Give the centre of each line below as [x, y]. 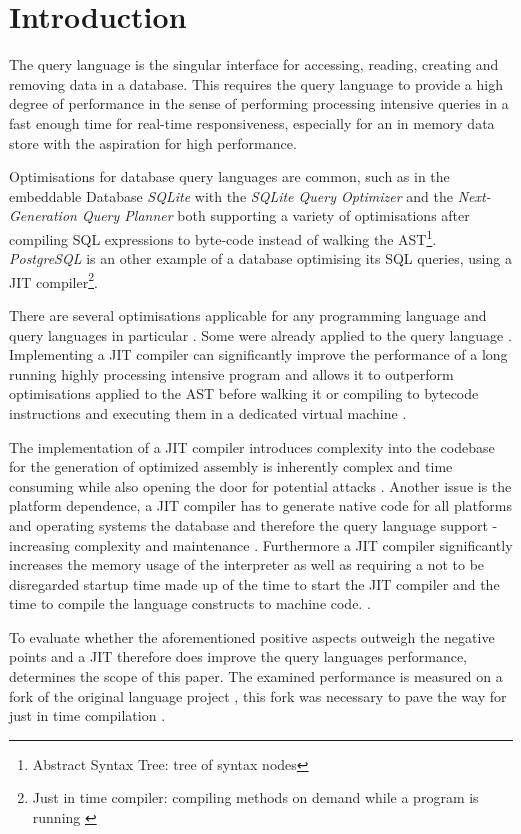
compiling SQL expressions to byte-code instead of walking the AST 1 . [223, 237]
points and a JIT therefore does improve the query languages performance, [238, 656]
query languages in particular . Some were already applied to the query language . [260, 334]
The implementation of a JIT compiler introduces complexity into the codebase [252, 446]
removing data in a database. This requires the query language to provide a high [256, 83]
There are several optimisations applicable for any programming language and [248, 314]
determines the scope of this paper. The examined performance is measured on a [256, 676]
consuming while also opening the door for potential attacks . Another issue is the [260, 485]
